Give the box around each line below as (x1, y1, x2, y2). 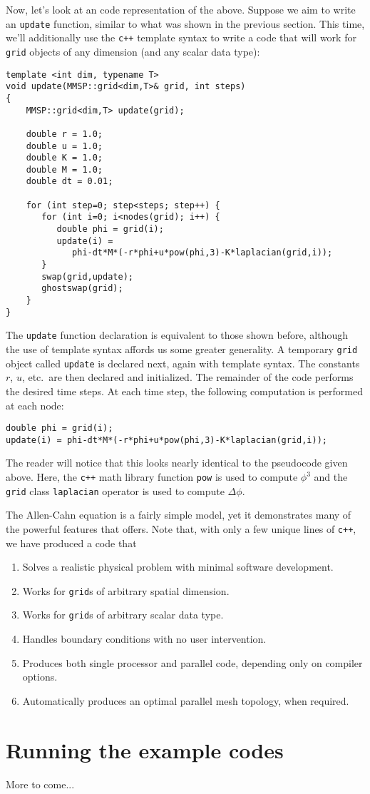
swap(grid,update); (41, 271, 133, 282)
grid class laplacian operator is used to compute (6, 483, 225, 498)
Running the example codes (6, 735, 284, 764)
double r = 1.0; (26, 128, 103, 139)
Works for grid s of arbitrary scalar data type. (22, 607, 224, 622)
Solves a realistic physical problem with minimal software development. (22, 559, 334, 574)
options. (22, 669, 58, 684)
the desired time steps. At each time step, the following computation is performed (6, 383, 363, 398)
